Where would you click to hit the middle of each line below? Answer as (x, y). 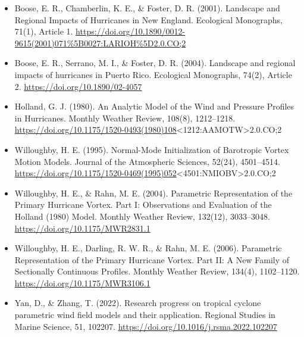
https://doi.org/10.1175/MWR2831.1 (82, 228)
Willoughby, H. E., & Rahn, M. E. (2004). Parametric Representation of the (153, 193)
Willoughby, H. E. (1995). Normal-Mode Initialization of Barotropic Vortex (152, 149)
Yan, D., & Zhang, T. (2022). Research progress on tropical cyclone (138, 303)
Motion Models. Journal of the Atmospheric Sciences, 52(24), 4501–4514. (147, 161)
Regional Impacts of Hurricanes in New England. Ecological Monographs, (148, 19)
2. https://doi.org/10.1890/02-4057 (78, 86)
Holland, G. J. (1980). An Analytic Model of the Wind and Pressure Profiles (154, 106)
